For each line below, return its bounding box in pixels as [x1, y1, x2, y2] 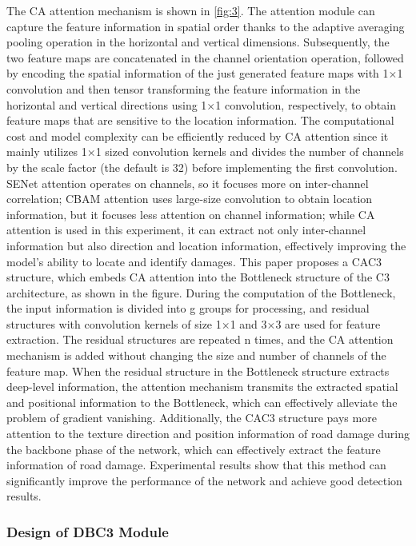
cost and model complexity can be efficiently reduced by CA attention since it [6, 127, 389, 144]
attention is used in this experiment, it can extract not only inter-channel [6, 221, 366, 238]
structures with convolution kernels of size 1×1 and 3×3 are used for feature [6, 315, 381, 332]
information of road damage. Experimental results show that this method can [6, 456, 386, 473]
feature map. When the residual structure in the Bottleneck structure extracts [6, 362, 390, 379]
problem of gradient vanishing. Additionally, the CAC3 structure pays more [6, 409, 377, 426]
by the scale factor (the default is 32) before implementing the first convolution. [6, 158, 398, 175]
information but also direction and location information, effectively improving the [6, 237, 406, 253]
